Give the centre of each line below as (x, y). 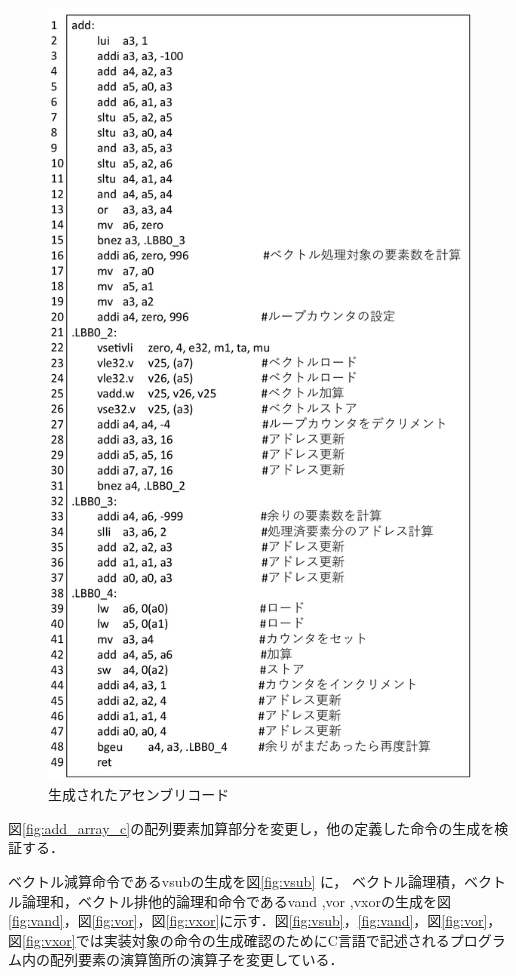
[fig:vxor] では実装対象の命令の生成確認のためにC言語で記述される (236, 939)
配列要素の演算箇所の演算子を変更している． (196, 959)
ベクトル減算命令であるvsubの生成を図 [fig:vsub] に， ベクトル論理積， (236, 880)
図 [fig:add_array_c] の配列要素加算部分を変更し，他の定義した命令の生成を (251, 827)
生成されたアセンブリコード (139, 794)
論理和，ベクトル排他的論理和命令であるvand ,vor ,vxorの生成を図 (236, 900)
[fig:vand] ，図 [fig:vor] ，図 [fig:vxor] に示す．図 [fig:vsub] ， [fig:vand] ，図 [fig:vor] (248, 920)
